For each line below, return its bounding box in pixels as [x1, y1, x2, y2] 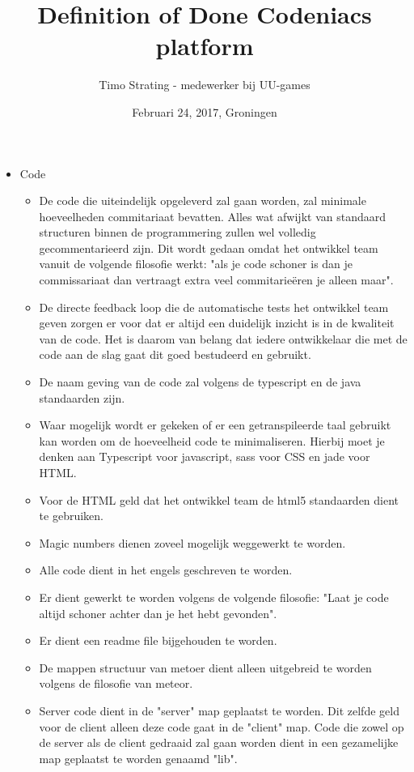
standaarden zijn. [39, 389, 125, 406]
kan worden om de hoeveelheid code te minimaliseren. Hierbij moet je [39, 432, 385, 449]
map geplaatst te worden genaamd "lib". [39, 749, 238, 766]
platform [155, 29, 254, 62]
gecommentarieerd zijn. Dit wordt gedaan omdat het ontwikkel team [39, 239, 378, 256]
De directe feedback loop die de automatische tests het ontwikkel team [39, 298, 389, 315]
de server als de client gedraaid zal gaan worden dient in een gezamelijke [39, 734, 399, 751]
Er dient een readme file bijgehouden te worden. [39, 632, 277, 649]
